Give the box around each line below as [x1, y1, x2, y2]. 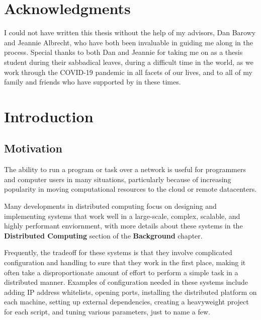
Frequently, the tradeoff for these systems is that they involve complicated [4, 247, 232, 258]
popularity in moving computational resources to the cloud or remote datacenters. [4, 184, 257, 194]
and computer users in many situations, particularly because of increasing [4, 174, 231, 184]
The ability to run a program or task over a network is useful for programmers [4, 164, 246, 175]
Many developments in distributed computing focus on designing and [4, 201, 217, 211]
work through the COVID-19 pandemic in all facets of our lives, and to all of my [4, 66, 252, 77]
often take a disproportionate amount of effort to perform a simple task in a [4, 267, 238, 277]
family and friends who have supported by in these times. [4, 76, 181, 87]
